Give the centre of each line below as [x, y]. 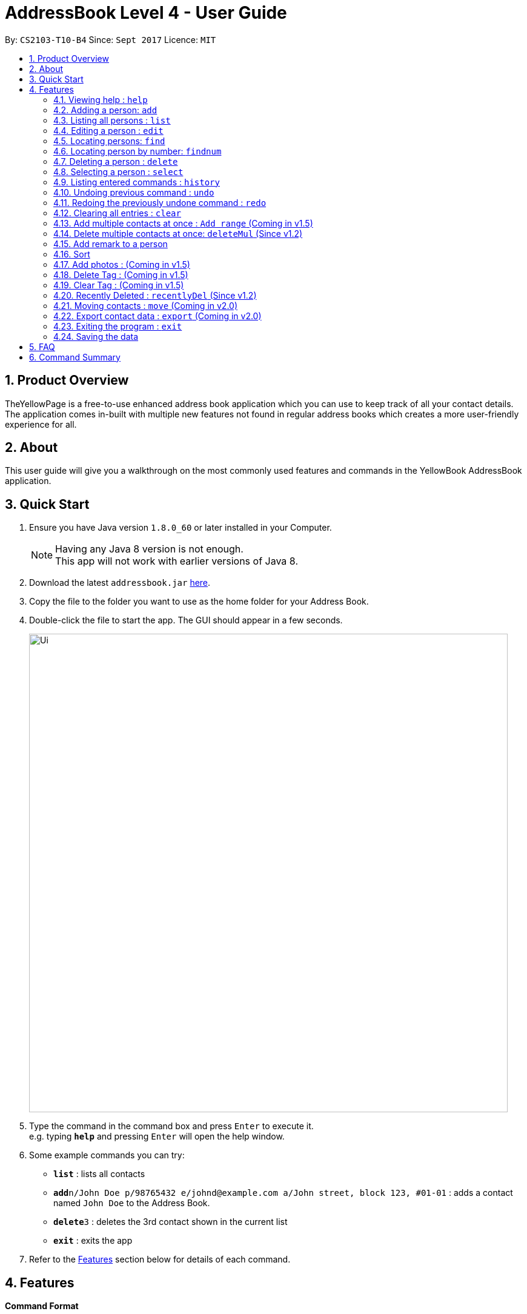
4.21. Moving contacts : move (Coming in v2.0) [146, 305]
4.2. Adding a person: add [105, 110]
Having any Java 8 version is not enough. [149, 549]
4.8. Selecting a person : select [118, 171]
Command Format [42, 1306]
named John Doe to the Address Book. [132, 1203]
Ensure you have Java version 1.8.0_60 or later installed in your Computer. [181, 528]
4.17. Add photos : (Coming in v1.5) [122, 264]
